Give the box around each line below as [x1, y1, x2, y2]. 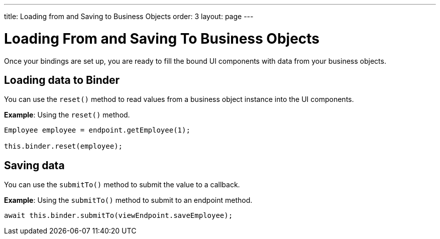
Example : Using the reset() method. [4, 110, 130, 119]
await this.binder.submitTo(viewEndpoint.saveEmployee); [4, 211, 233, 220]
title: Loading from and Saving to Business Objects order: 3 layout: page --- [4, 12, 254, 21]
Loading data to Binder [4, 73, 120, 86]
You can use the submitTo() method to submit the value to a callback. [4, 180, 240, 189]
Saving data [4, 159, 65, 172]
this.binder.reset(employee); [4, 142, 123, 151]
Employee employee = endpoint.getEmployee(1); [4, 126, 190, 135]
